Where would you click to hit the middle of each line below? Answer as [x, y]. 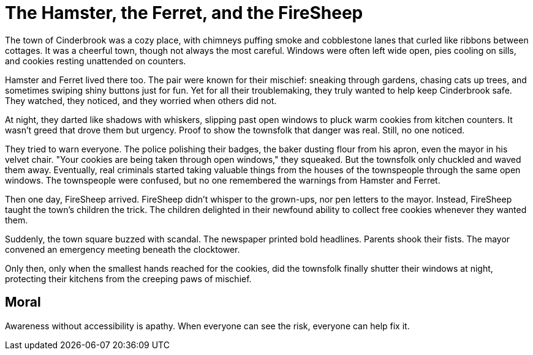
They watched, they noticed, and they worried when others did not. [141, 100]
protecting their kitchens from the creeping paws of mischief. [128, 278]
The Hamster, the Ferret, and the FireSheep [184, 13]
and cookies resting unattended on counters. [96, 61]
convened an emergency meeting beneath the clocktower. [123, 249]
